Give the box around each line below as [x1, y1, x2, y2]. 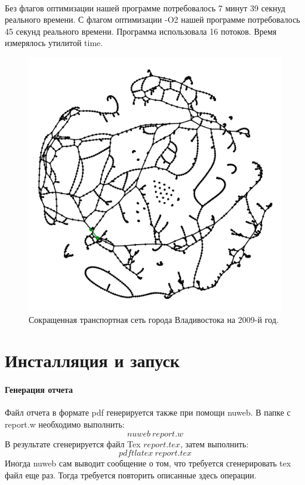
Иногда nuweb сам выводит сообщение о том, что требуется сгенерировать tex [5, 457, 291, 469]
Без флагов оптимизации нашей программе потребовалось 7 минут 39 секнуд [5, 1, 285, 14]
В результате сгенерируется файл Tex [5, 437, 141, 450]
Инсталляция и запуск [5, 348, 180, 373]
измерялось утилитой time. [5, 36, 103, 49]
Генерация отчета [5, 383, 73, 396]
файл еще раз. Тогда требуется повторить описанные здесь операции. [5, 468, 257, 481]
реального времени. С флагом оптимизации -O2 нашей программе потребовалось [5, 13, 300, 26]
